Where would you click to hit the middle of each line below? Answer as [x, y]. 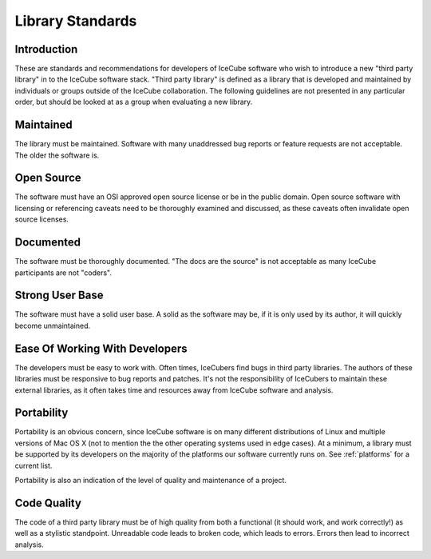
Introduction [46, 49]
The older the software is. [57, 155]
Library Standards [76, 21]
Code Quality [48, 503]
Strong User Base [59, 295]
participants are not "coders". [63, 273]
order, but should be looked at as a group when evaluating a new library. [134, 102]
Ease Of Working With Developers [101, 348]
